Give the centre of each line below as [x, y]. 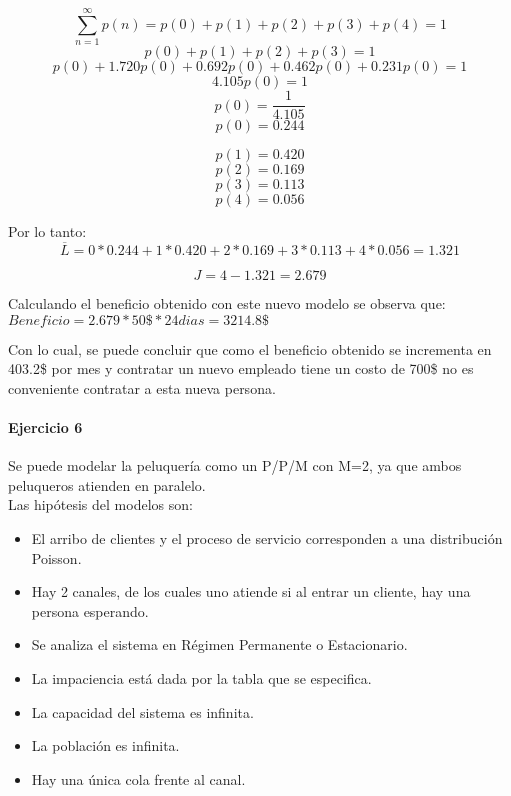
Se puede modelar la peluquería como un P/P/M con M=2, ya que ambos [235, 465]
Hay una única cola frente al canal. [138, 778]
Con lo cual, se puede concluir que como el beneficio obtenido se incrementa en [250, 348]
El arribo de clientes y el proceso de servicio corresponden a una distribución [267, 537]
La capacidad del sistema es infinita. [142, 711]
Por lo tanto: [47, 231]
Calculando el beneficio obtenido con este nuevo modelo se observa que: [227, 303]
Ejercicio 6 [45, 426]
